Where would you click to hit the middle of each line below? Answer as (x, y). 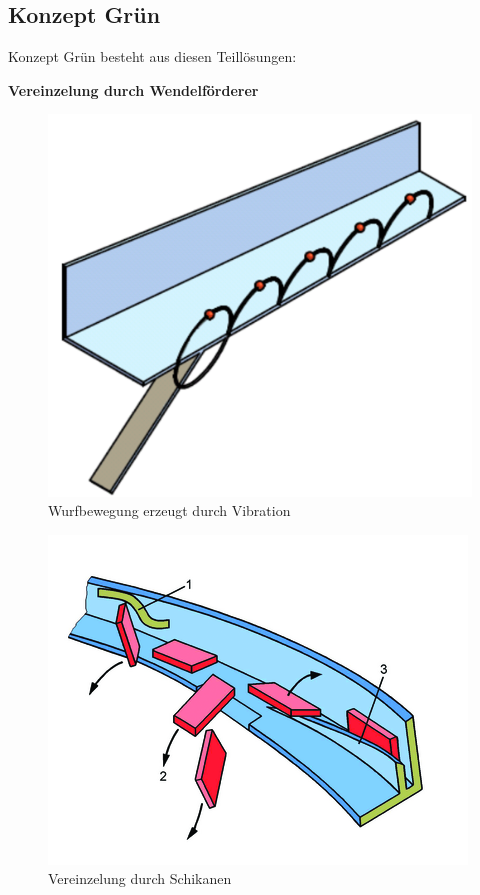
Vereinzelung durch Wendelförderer (133, 89)
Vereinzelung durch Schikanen (140, 878)
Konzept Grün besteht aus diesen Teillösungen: (152, 56)
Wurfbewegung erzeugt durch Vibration (169, 510)
